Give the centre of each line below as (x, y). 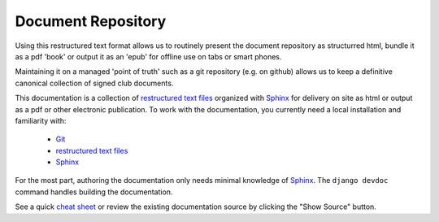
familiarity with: (41, 120)
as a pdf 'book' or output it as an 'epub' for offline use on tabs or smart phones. (148, 56)
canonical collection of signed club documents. (94, 83)
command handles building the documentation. (94, 192)
